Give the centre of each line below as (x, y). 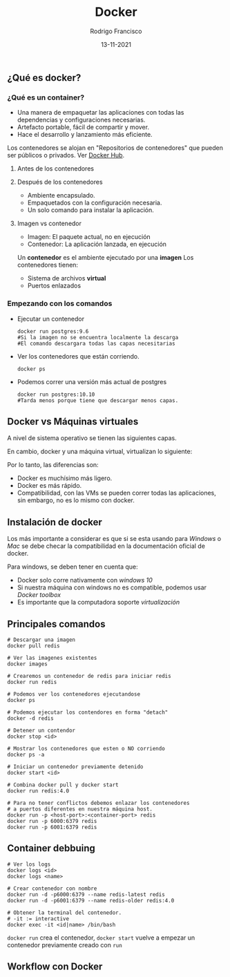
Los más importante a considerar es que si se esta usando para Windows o (114, 539)
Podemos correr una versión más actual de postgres (92, 381)
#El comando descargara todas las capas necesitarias (96, 343)
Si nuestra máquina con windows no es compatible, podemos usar (112, 587)
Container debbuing (51, 848)
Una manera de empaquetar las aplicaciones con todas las (100, 113)
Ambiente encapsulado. (61, 196)
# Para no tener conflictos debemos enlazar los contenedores (98, 803)
